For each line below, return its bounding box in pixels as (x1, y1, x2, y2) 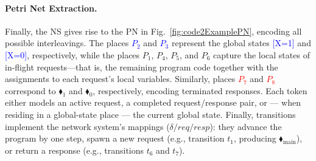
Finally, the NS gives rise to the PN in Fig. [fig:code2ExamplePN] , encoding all (5, 24, 302, 37)
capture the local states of (213, 48, 310, 61)
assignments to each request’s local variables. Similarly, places (5, 72, 236, 85)
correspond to (5, 84, 56, 97)
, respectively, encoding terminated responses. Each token (93, 84, 307, 97)
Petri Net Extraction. (5, 1, 97, 14)
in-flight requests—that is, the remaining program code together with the (5, 60, 278, 73)
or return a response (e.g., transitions (5, 143, 144, 156)
